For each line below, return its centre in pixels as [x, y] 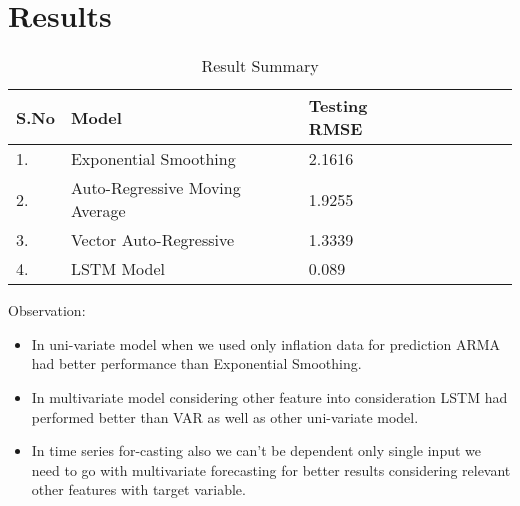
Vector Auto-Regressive [152, 240]
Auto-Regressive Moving [155, 188]
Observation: [47, 310]
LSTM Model [117, 269]
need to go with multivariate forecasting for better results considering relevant [271, 469]
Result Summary [260, 66]
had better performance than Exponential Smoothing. [196, 363]
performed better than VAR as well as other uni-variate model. [225, 416]
